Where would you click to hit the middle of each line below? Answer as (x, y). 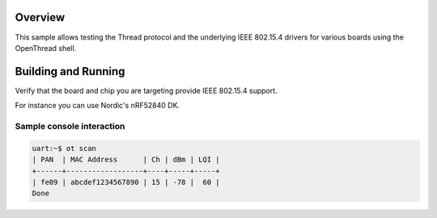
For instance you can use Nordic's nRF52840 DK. (98, 106)
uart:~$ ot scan (64, 148)
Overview (40, 17)
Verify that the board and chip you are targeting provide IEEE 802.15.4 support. (146, 90)
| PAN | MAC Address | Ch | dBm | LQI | (126, 160)
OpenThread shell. (46, 48)
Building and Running (70, 71)
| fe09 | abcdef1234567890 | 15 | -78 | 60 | (126, 182)
